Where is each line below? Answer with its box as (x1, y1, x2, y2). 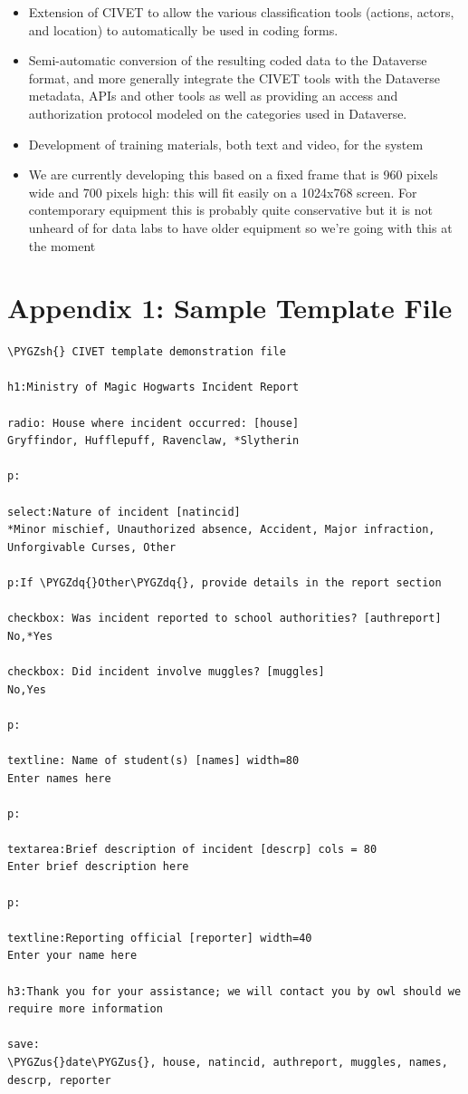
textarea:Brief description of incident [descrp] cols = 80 (7, 842, 377, 856)
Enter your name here (7, 949, 138, 963)
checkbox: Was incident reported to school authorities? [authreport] (7, 612, 442, 625)
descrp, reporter (7, 1073, 111, 1087)
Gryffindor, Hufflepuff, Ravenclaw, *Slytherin (7, 434, 300, 448)
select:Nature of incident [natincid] (7, 505, 241, 518)
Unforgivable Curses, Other (7, 540, 177, 554)
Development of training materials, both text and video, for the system (28, 134, 424, 153)
